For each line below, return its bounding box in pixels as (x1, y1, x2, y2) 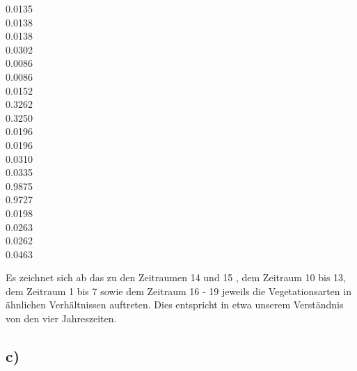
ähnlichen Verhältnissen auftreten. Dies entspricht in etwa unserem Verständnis (6, 297, 344, 312)
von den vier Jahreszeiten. (6, 311, 117, 326)
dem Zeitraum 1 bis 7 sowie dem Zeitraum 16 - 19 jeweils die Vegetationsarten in (6, 283, 351, 298)
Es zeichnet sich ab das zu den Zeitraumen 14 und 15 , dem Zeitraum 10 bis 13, (6, 270, 346, 285)
